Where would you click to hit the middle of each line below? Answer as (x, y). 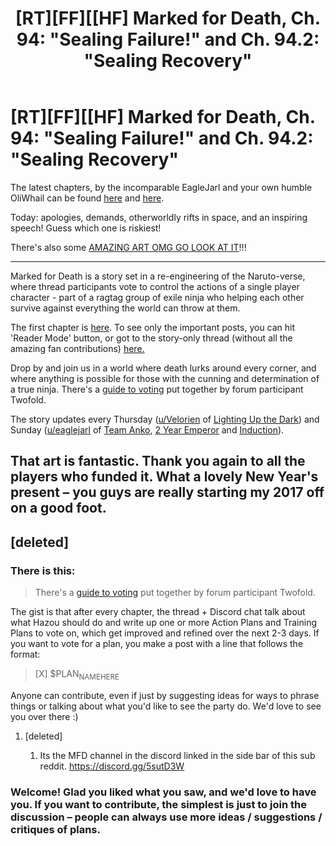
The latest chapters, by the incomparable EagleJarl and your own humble (161, 187)
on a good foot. (58, 508)
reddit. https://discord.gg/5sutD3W (112, 766)
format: (25, 654)
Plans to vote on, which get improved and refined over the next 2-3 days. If (165, 633)
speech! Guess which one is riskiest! (86, 228)
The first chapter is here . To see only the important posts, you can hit (153, 327)
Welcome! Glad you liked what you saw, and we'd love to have (163, 792)
